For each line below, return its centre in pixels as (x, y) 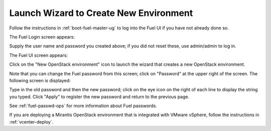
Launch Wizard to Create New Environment (101, 13)
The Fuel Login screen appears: (42, 37)
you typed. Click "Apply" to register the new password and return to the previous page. (99, 97)
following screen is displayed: (40, 80)
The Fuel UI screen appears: (38, 55)
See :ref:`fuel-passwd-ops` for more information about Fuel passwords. (83, 106)
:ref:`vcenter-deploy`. (31, 122)
